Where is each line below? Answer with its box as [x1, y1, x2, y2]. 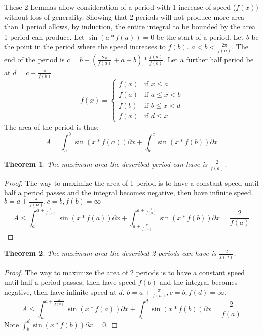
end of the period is [4, 54, 65, 64]
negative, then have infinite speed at [4, 286, 117, 297]
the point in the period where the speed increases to [4, 41, 166, 52]
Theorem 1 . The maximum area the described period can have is [4, 158, 208, 169]
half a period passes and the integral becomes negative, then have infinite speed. [4, 187, 253, 198]
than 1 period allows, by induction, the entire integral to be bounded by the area [4, 21, 256, 32]
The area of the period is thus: [4, 121, 99, 132]
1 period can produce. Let [4, 31, 85, 42]
